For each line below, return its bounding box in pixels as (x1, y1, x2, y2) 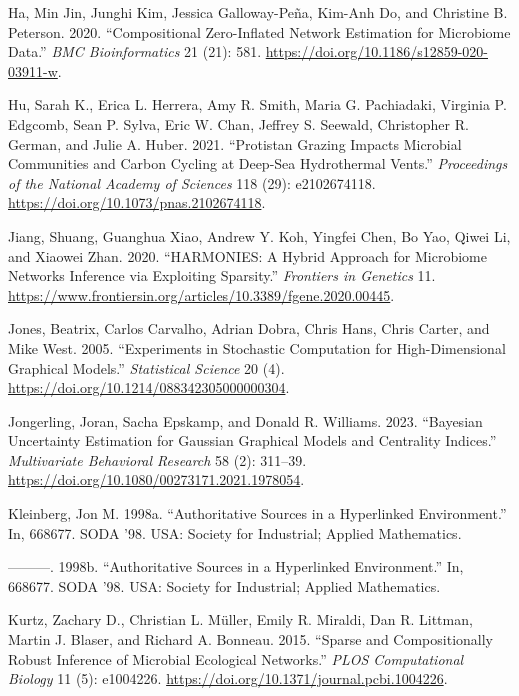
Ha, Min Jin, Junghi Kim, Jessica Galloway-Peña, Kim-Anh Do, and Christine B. (8, 2, 508, 22)
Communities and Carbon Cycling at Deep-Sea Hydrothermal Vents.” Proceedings (8, 153, 508, 174)
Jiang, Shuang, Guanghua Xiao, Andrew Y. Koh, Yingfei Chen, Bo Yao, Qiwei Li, (8, 225, 511, 246)
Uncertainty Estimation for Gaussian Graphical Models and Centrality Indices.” (8, 430, 497, 451)
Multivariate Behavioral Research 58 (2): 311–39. (8, 449, 307, 470)
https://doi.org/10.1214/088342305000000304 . (8, 377, 290, 398)
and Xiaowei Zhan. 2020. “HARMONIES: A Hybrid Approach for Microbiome (8, 245, 487, 266)
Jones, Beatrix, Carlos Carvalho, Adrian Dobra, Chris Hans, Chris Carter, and (8, 318, 490, 339)
